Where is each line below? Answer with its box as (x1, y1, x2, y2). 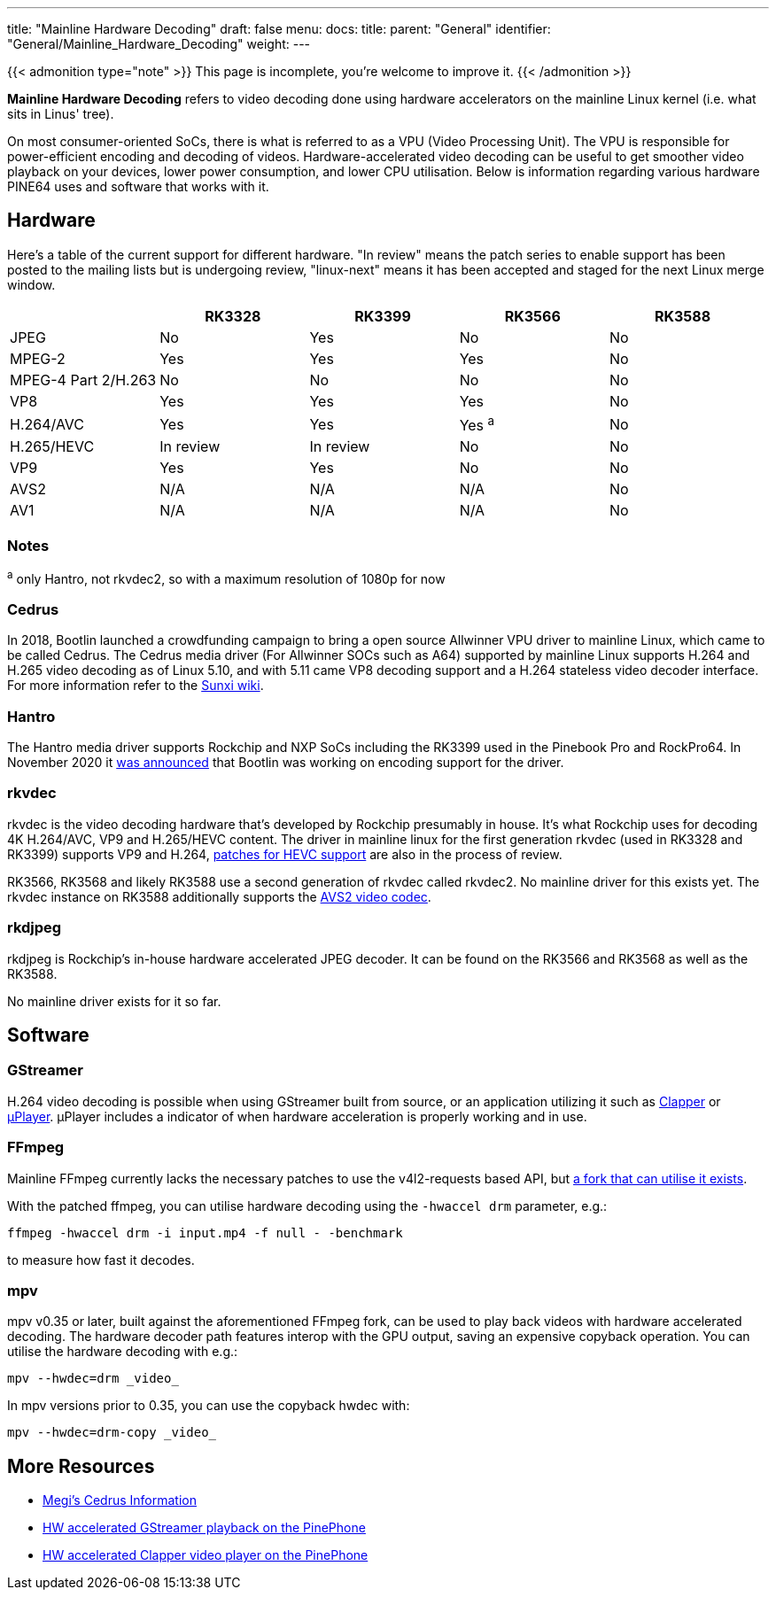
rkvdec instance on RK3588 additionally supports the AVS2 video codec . (7, 888, 431, 904)
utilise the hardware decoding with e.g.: (7, 1344, 238, 1360)
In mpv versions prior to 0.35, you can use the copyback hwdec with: (7, 1398, 410, 1414)
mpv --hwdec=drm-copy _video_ (7, 1425, 217, 1440)
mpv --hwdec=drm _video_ (7, 1371, 179, 1386)
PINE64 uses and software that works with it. (7, 179, 269, 194)
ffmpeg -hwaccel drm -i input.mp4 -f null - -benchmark (7, 1225, 403, 1240)
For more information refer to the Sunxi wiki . (7, 678, 264, 694)
